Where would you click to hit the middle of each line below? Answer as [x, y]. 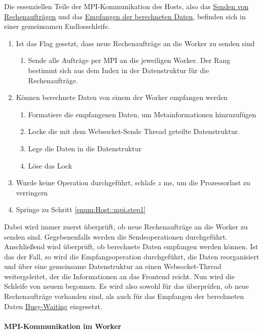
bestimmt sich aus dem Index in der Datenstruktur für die [119, 70]
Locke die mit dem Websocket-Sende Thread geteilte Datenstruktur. [134, 131]
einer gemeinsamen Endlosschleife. [57, 26]
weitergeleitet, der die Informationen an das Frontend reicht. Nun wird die [120, 276]
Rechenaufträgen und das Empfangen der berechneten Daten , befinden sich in [125, 16]
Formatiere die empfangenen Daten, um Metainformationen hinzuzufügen [142, 114]
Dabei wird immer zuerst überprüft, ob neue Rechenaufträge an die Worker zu [126, 226]
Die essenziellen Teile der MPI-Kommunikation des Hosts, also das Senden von [126, 6]
